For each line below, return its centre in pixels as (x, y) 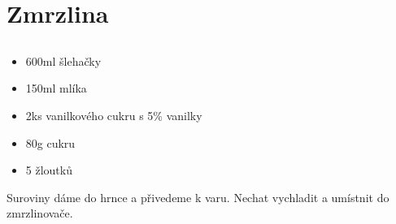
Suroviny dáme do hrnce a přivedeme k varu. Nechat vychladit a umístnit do (198, 197)
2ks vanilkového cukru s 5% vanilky (114, 115)
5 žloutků (49, 170)
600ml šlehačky (63, 60)
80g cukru (50, 142)
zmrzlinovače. (40, 213)
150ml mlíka (56, 88)
